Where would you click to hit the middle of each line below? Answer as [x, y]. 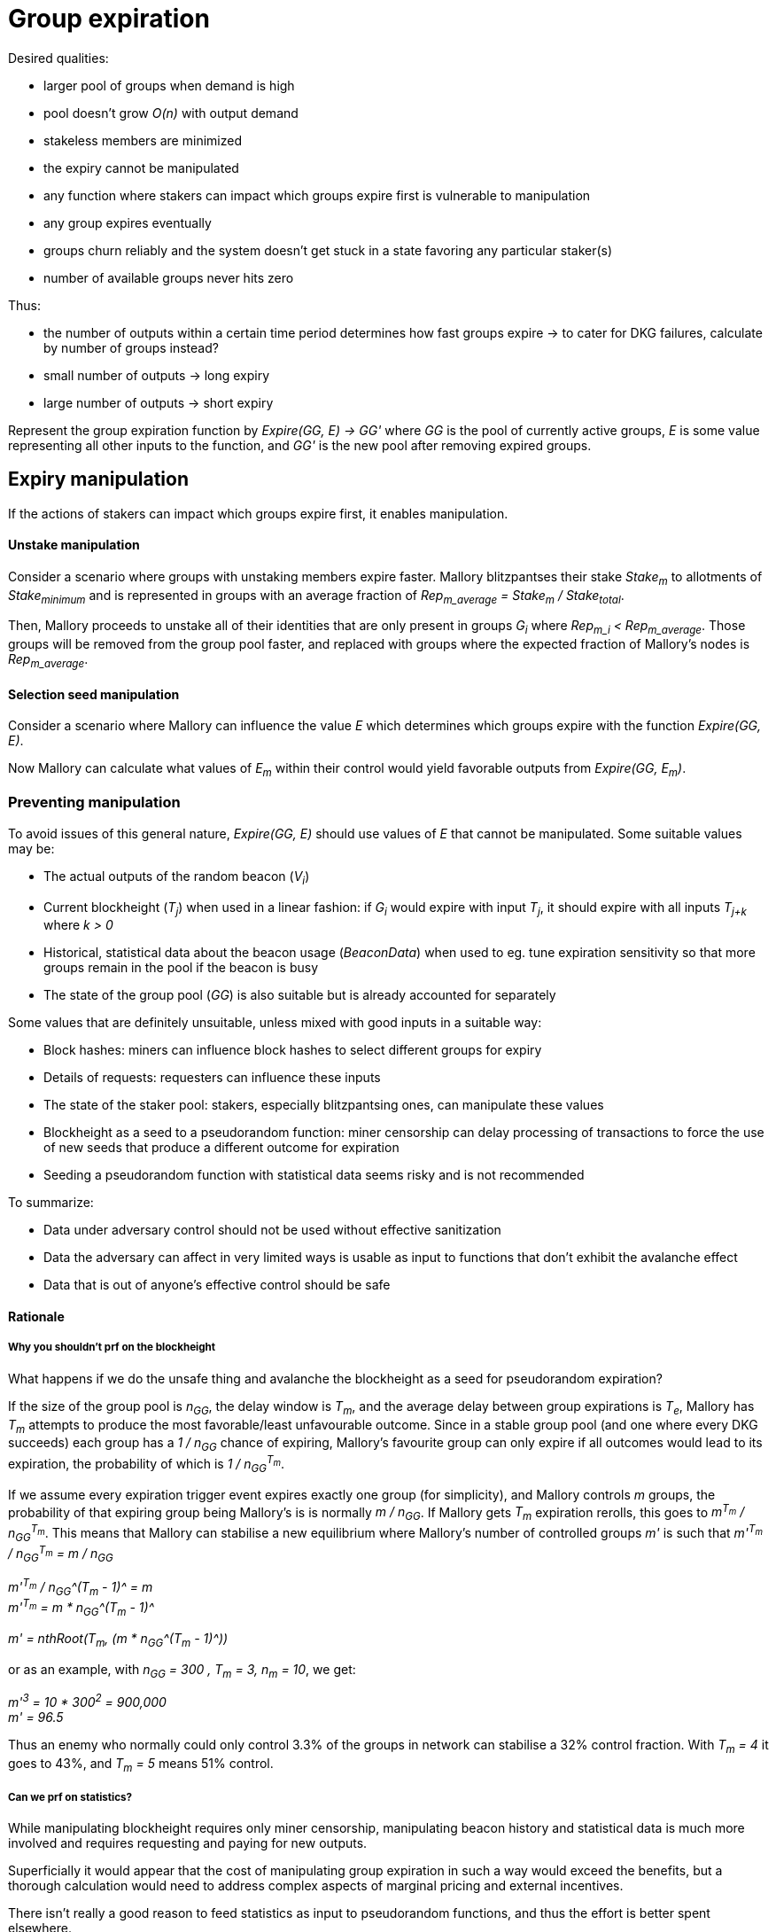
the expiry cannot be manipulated [141, 167]
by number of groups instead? [131, 347]
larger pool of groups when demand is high [169, 85]
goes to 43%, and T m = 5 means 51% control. [141, 1765]
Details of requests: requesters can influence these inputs [212, 1078]
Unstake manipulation [74, 545]
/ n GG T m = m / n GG [61, 1554]
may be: [31, 848]
